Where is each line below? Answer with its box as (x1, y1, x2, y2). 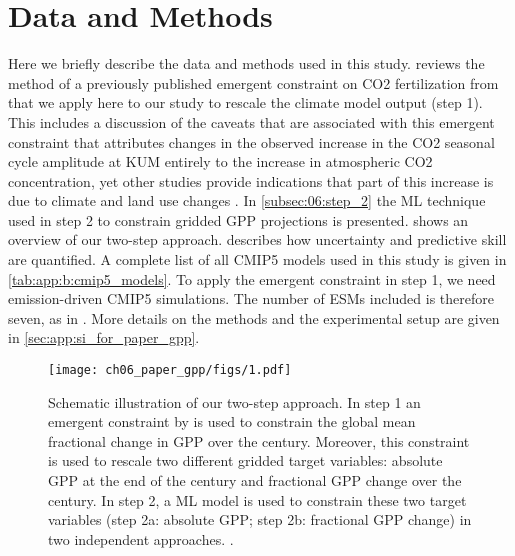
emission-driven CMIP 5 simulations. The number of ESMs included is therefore (8, 288, 494, 309)
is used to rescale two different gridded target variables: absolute (48, 450, 443, 471)
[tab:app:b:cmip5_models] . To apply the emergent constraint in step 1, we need (8, 268, 496, 289)
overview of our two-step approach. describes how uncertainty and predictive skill (8, 229, 507, 250)
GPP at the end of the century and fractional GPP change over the (48, 470, 462, 491)
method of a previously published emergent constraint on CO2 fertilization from (8, 72, 499, 93)
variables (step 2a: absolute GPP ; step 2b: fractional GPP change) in (48, 509, 472, 530)
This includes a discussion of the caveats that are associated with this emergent (8, 111, 495, 132)
